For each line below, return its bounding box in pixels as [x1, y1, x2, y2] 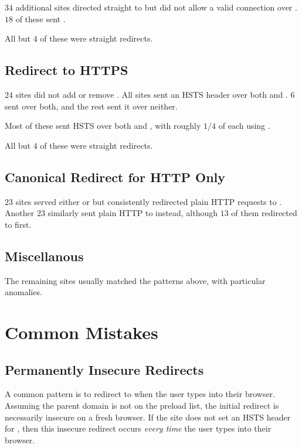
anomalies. [5, 286, 42, 298]
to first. [5, 218, 32, 230]
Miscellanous [5, 247, 84, 265]
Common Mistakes [5, 320, 158, 344]
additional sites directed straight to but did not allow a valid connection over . [15, 1, 297, 13]
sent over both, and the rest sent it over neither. [5, 100, 178, 112]
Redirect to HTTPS [5, 61, 128, 79]
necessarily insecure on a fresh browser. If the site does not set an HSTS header [5, 411, 291, 423]
